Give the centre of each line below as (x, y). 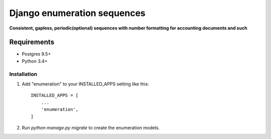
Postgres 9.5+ (36, 54)
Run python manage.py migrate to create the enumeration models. (91, 127)
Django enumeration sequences (77, 13)
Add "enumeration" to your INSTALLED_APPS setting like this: (85, 84)
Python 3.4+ (35, 61)
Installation (23, 74)
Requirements (32, 42)
